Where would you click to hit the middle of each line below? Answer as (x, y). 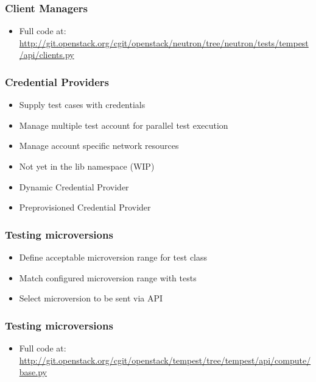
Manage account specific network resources (99, 146)
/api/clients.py (47, 55)
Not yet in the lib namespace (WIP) (87, 166)
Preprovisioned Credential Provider (85, 207)
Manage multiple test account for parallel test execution (124, 125)
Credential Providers (57, 81)
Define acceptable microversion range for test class (113, 257)
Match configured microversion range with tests (108, 277)
